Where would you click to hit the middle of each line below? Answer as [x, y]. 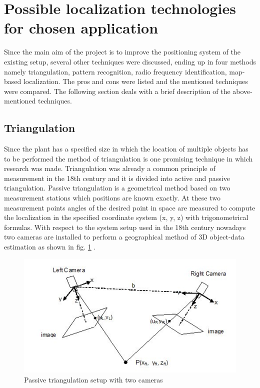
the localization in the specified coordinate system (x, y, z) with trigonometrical [126, 217]
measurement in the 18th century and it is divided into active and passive [117, 178]
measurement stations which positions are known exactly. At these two [112, 198]
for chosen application [81, 28]
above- [242, 91]
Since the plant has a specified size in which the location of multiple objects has [126, 149]
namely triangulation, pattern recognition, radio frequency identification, [115, 71]
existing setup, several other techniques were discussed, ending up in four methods [130, 61]
